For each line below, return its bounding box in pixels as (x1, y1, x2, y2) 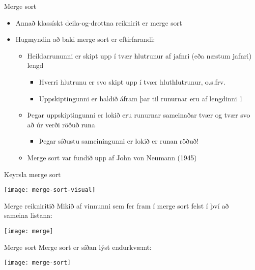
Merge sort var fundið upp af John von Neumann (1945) (27, 152, 197, 162)
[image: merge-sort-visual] (4, 186, 96, 194)
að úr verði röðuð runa (27, 119, 95, 129)
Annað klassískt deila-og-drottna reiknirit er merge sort (15, 17, 182, 28)
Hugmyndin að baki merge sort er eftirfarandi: (15, 34, 155, 44)
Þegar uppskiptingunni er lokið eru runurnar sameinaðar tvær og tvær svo (27, 110, 250, 120)
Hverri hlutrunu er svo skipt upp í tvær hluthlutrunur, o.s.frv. (39, 76, 226, 87)
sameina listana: (4, 210, 53, 220)
